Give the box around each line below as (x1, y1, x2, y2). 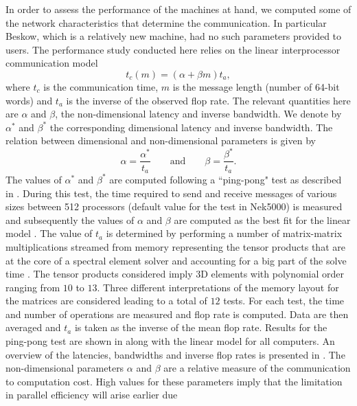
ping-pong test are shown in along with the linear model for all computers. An (5, 334, 335, 348)
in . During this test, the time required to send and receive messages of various (5, 185, 337, 200)
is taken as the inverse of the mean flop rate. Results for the (74, 320, 327, 335)
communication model (5, 56, 98, 70)
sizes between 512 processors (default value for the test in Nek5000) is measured (5, 199, 343, 214)
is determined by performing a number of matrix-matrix (106, 226, 343, 240)
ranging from (5, 280, 60, 294)
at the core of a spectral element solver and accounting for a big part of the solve (5, 253, 347, 267)
